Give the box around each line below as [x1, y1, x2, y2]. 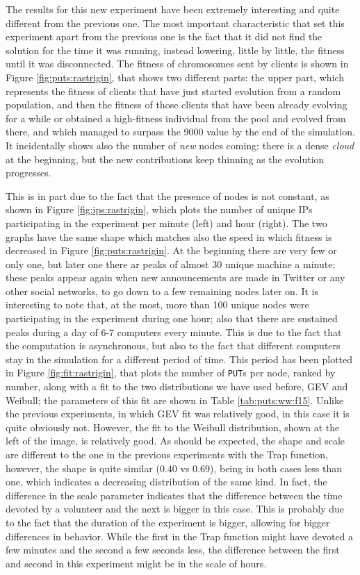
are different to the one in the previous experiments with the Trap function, [6, 447, 328, 462]
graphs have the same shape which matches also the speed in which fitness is [6, 229, 332, 244]
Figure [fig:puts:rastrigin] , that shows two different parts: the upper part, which [6, 69, 345, 84]
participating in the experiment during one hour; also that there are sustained [6, 311, 338, 326]
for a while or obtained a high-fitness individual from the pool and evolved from [6, 110, 346, 125]
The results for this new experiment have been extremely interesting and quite [6, 2, 340, 16]
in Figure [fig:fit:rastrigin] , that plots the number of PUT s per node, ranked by [6, 365, 336, 380]
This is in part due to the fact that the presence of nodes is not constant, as [6, 188, 329, 203]
